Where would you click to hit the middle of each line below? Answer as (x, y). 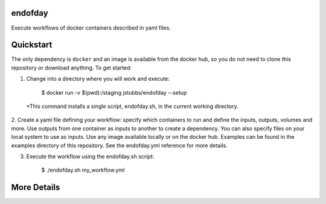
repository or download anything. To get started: (72, 68)
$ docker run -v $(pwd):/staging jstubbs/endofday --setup (114, 92)
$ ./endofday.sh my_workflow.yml (83, 170)
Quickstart (32, 45)
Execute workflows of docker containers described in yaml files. (91, 28)
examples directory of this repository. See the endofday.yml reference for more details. (119, 145)
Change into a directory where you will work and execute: (98, 79)
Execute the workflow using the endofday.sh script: (90, 156)
